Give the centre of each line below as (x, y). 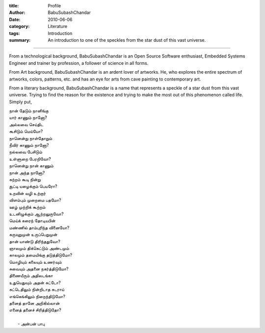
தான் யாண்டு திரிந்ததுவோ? (35, 241)
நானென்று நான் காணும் (31, 166)
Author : (17, 13)
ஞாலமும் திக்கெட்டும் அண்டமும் (39, 248)
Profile (54, 6)
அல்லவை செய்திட (26, 124)
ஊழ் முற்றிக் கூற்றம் (27, 207)
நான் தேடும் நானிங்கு (29, 111)
